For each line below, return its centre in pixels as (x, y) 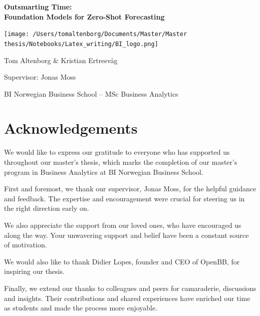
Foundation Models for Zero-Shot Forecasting (84, 16)
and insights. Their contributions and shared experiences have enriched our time (127, 298)
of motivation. (26, 245)
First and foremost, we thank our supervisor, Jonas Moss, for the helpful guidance (130, 189)
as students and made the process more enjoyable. (81, 308)
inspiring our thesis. (34, 271)
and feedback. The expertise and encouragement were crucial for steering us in (124, 198)
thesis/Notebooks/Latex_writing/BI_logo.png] (81, 44)
